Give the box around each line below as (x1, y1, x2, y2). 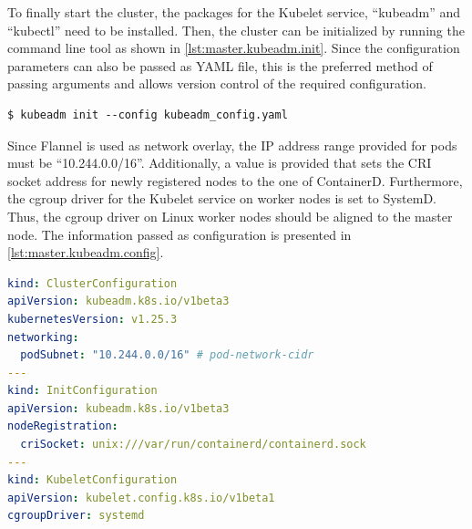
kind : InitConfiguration (7, 384, 158, 398)
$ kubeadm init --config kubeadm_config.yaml (7, 108, 288, 121)
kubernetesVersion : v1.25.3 (7, 312, 178, 326)
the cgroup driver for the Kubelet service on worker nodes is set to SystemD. (7, 189, 436, 208)
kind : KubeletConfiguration (7, 473, 178, 487)
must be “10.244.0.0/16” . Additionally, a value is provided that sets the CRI (7, 153, 432, 172)
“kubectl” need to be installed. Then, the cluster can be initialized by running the (7, 20, 465, 39)
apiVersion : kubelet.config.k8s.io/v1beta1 (7, 491, 275, 504)
